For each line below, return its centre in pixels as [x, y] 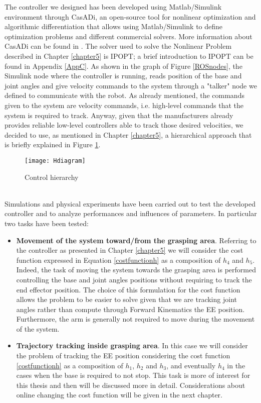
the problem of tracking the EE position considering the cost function [123, 356]
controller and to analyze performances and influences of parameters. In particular [131, 213]
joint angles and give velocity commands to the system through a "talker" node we [131, 85]
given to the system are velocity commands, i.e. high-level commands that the [124, 105]
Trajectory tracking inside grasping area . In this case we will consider [132, 345]
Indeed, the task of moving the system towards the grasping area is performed [136, 270]
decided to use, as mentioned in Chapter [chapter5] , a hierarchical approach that [128, 134]
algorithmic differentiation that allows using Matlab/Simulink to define [114, 26]
